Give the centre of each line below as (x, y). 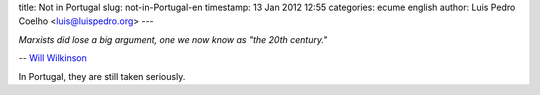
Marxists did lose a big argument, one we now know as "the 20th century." (173, 39)
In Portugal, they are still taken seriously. (102, 76)
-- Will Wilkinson (52, 58)
